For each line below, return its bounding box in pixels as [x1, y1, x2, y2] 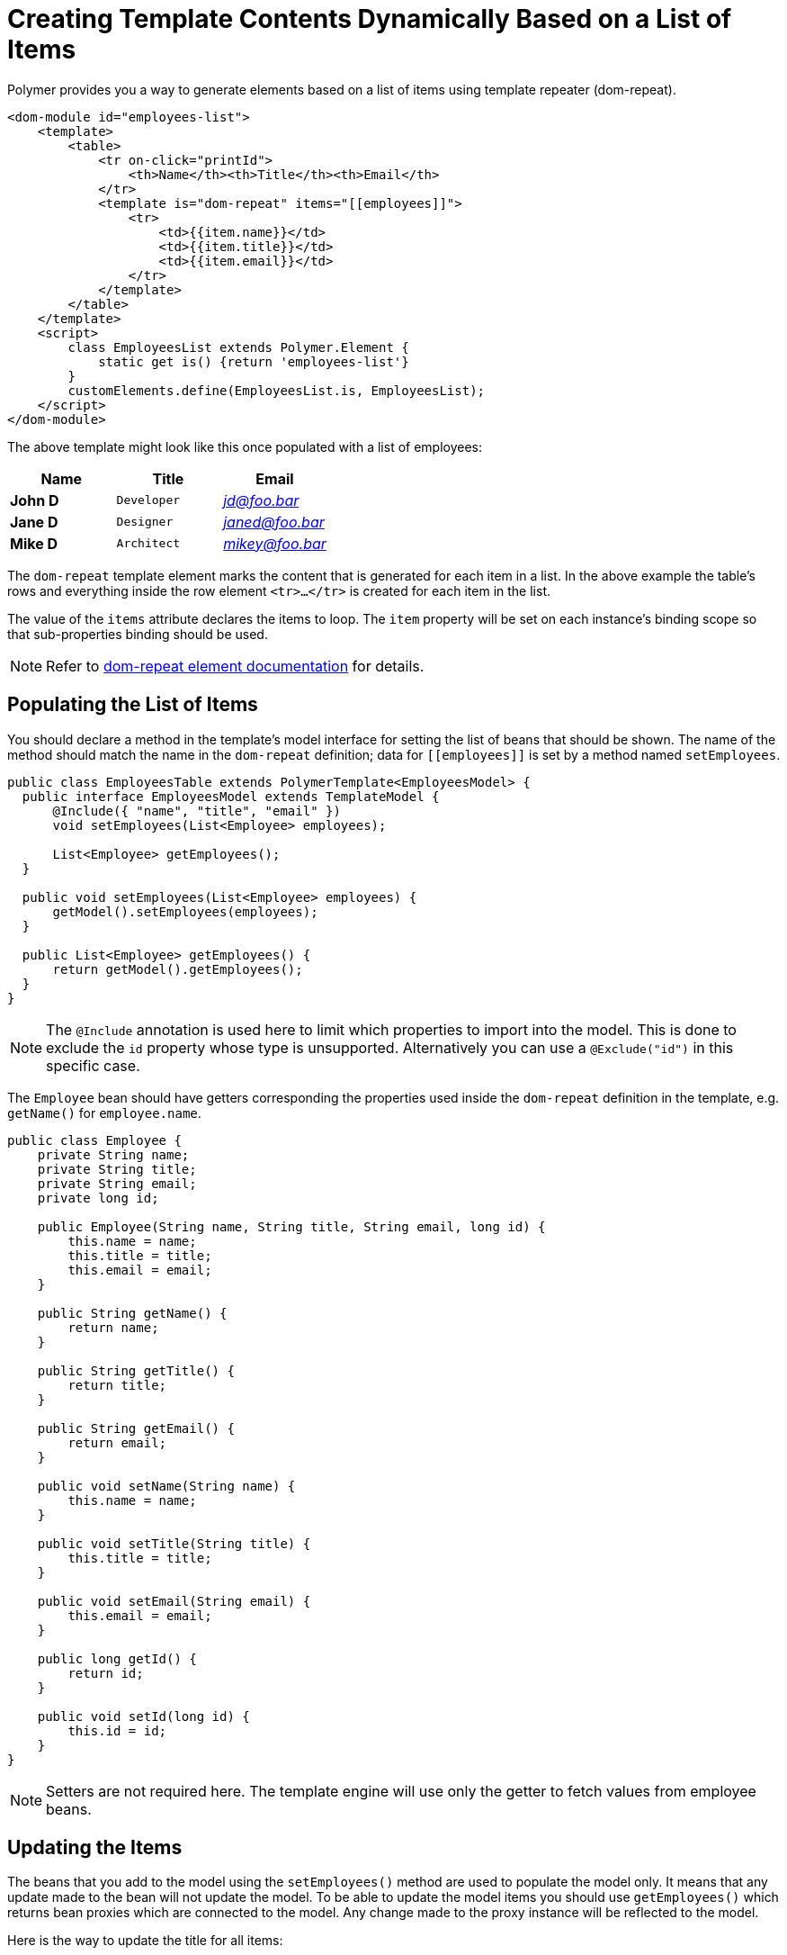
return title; [67, 1377, 167, 1392]
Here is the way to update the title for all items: [7, 1932, 283, 1949]
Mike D [10, 534, 58, 553]
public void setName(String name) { [37, 1478, 296, 1493]
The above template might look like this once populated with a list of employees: [7, 438, 483, 455]
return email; [67, 1435, 167, 1450]
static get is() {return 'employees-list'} [98, 354, 409, 369]
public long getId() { [37, 1651, 197, 1666]
